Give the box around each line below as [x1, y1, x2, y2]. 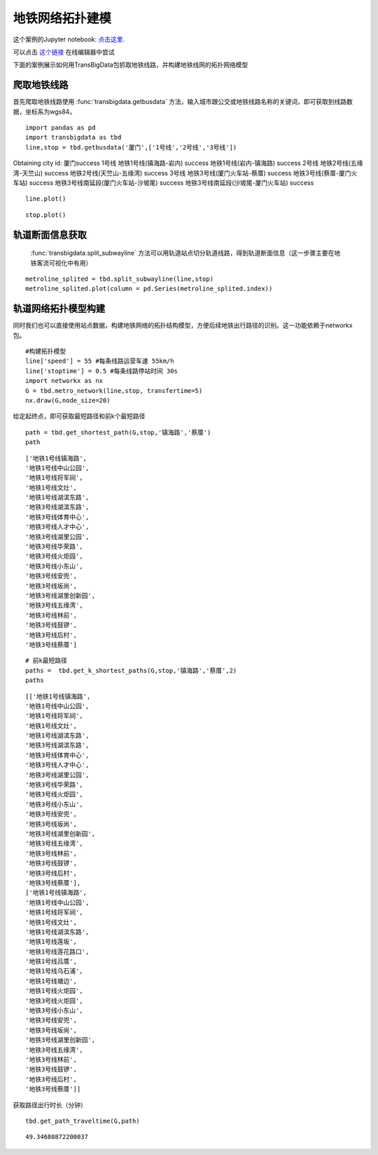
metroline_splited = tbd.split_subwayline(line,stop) [25, 274, 213, 283]
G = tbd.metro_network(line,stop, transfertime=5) [25, 387, 203, 394]
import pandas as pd [25, 123, 96, 132]
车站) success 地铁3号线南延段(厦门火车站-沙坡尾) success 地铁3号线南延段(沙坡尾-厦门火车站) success [13, 178, 314, 187]
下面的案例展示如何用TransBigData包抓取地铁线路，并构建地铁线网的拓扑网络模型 [13, 60, 248, 69]
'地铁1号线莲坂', [25, 937, 77, 946]
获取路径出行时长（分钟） [13, 1100, 87, 1109]
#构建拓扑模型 [25, 347, 66, 356]
